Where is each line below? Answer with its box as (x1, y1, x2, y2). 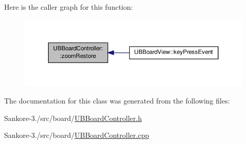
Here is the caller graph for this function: (4, 2, 133, 12)
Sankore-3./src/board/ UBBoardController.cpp (4, 130, 149, 140)
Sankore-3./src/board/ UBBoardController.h (4, 112, 142, 123)
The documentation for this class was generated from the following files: (4, 95, 230, 106)
